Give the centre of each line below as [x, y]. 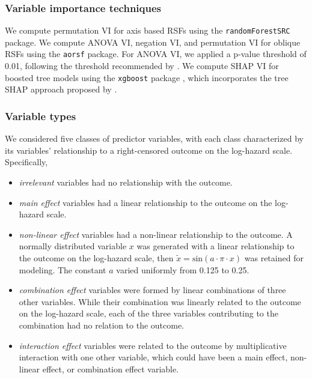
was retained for [274, 257]
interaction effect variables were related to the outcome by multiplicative [153, 345]
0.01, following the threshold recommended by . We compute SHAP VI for [142, 66]
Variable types [41, 116]
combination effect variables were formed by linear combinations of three [152, 290]
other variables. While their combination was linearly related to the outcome [160, 301]
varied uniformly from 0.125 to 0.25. [183, 269]
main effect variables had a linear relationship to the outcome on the [145, 202]
